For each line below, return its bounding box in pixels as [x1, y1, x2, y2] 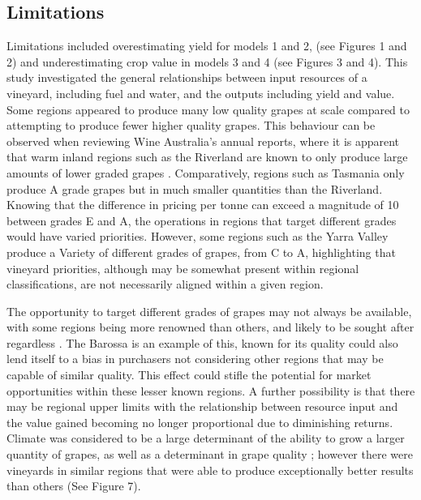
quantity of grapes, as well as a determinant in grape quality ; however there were [6, 446, 413, 463]
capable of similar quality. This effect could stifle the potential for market [6, 366, 372, 383]
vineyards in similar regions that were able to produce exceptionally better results [6, 461, 414, 478]
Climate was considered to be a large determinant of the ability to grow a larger [6, 429, 405, 447]
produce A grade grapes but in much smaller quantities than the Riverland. [6, 180, 383, 197]
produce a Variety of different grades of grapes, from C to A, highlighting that [6, 243, 396, 260]
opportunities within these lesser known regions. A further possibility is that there [6, 382, 415, 399]
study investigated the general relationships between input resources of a [6, 69, 367, 86]
